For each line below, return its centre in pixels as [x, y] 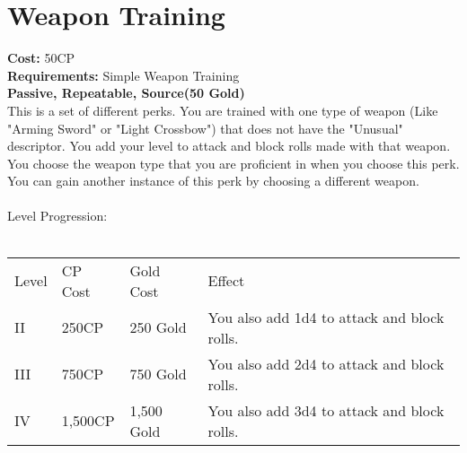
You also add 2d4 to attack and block [326, 363]
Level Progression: [57, 216]
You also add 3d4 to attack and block [326, 410]
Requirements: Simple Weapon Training [123, 75]
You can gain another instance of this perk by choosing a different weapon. [213, 181]
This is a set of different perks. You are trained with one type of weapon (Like [223, 110]
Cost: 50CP [41, 58]
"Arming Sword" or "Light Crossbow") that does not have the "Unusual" [205, 128]
